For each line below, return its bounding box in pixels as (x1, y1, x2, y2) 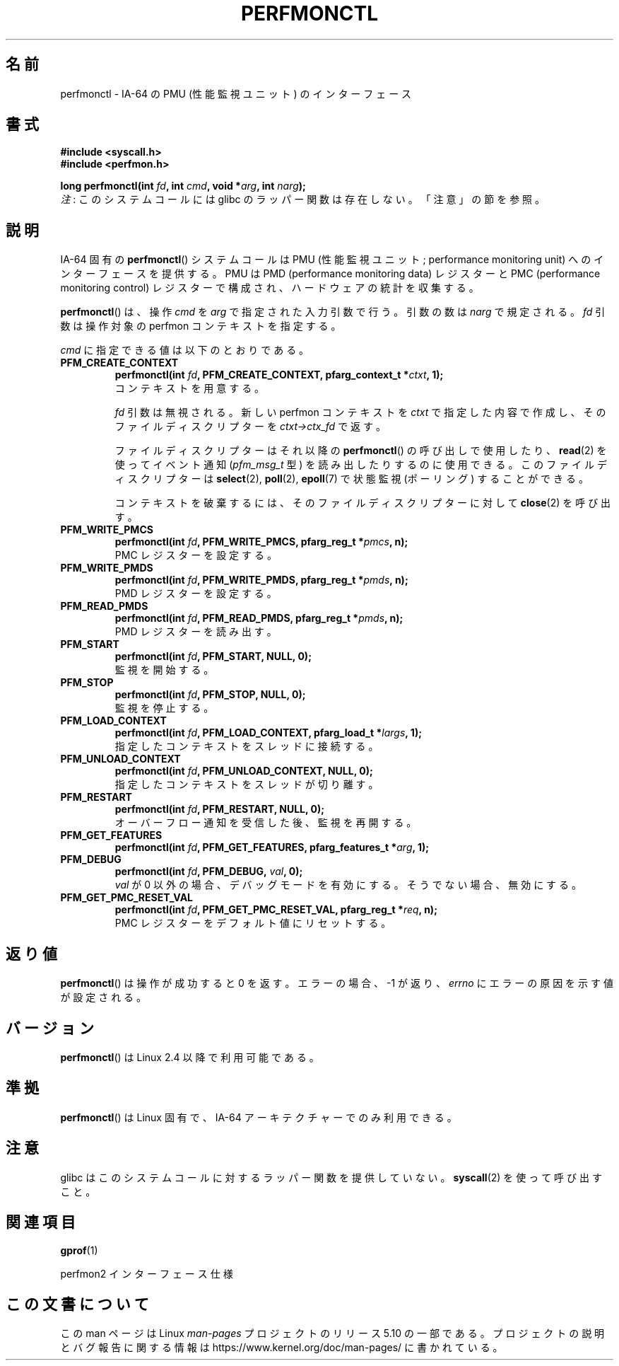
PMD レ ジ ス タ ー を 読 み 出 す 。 (114, 625, 277, 638)
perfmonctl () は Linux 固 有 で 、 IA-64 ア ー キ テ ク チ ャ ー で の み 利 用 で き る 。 (60, 1111, 457, 1123)
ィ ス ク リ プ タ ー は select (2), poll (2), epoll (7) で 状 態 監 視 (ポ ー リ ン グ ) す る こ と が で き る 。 (114, 473, 589, 485)
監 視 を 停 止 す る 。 (114, 702, 214, 714)
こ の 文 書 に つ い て (6, 1295, 149, 1313)
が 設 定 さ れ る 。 (60, 991, 147, 1004)
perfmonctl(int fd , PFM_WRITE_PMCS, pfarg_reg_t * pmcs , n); (114, 536, 408, 548)
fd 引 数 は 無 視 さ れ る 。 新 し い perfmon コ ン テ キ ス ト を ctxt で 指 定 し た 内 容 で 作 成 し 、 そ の (114, 406, 606, 419)
